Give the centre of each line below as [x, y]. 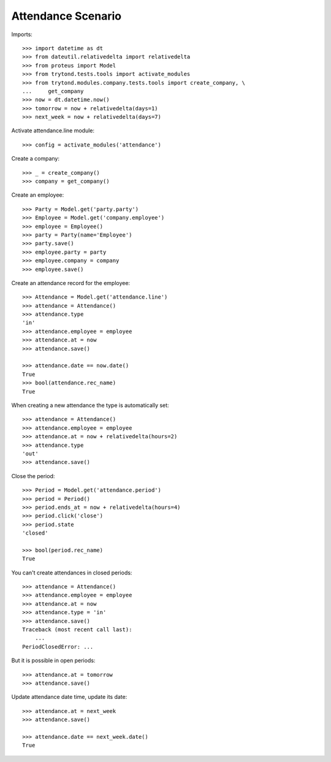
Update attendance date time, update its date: [69, 697]
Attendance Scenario [67, 16]
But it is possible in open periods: [53, 661]
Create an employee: [38, 195]
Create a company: [35, 159]
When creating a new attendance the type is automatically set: [90, 405]
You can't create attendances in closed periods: [72, 573]
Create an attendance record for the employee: [71, 283]
